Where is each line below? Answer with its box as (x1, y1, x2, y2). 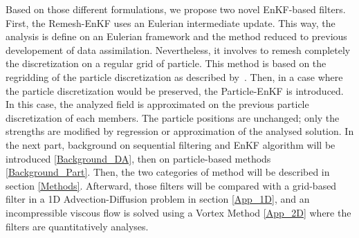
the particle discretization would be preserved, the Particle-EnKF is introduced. (6, 83, 344, 98)
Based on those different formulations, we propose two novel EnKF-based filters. (6, 2, 346, 16)
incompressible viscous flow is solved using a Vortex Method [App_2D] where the (6, 205, 351, 219)
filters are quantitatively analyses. (6, 219, 149, 233)
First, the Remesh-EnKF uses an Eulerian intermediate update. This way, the (6, 15, 335, 30)
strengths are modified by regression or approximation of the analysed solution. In (6, 124, 354, 138)
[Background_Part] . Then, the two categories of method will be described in (6, 165, 330, 179)
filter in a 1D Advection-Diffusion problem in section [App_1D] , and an (6, 192, 310, 206)
